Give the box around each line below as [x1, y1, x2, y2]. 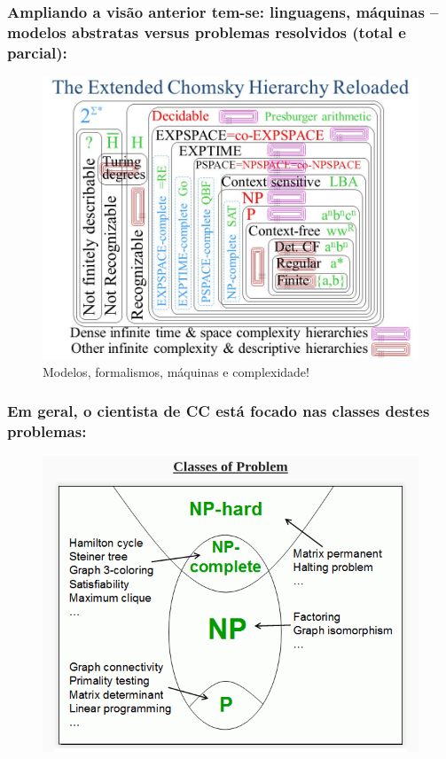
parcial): [7, 41, 67, 63]
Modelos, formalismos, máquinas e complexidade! [43, 362, 309, 380]
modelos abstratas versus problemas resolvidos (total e [7, 20, 406, 43]
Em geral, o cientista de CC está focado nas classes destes [7, 400, 430, 422]
